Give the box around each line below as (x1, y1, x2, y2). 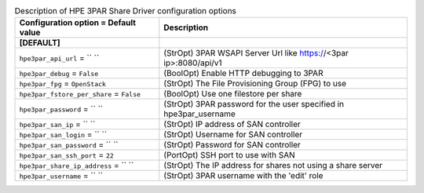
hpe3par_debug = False (19, 67, 99, 78)
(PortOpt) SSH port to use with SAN (163, 150, 295, 161)
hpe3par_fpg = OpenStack (19, 78, 106, 89)
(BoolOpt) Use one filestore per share (163, 89, 302, 100)
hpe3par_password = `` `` (19, 104, 104, 115)
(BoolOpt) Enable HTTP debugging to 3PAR (163, 67, 323, 78)
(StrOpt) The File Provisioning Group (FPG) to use (163, 78, 347, 89)
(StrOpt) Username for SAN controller (163, 129, 303, 140)
